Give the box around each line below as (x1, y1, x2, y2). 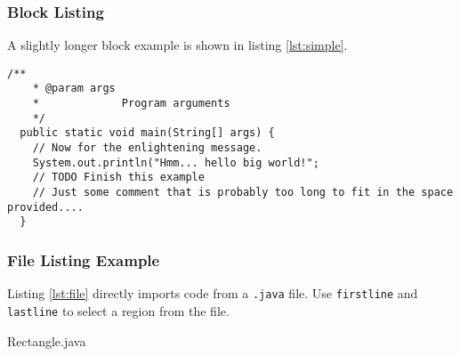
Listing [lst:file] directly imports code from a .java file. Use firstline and (7, 284, 418, 303)
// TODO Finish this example (32, 171, 205, 184)
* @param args (32, 82, 116, 95)
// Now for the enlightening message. (32, 142, 262, 155)
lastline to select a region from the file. (7, 301, 230, 320)
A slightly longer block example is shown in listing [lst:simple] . (7, 36, 348, 54)
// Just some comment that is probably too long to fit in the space (32, 186, 454, 199)
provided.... (7, 200, 84, 214)
